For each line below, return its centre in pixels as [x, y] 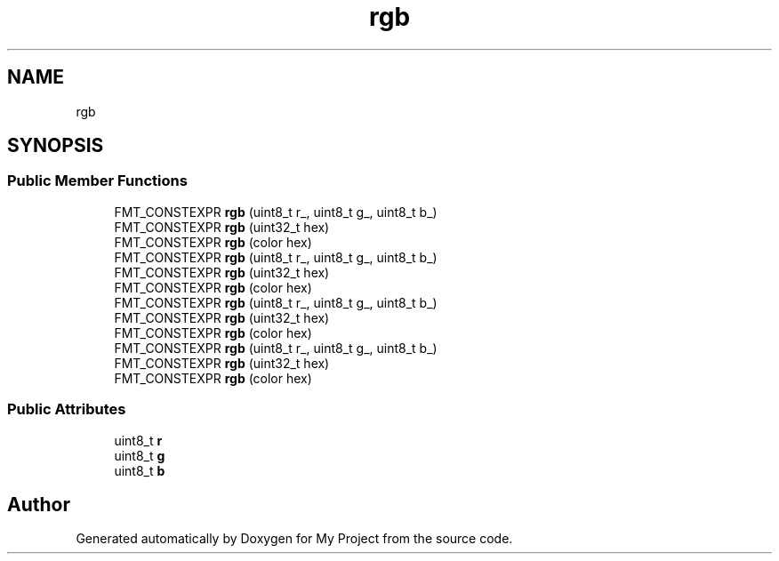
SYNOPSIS [56, 146]
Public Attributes [67, 409]
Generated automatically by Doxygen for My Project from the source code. [294, 539]
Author [39, 504]
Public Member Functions [97, 181]
